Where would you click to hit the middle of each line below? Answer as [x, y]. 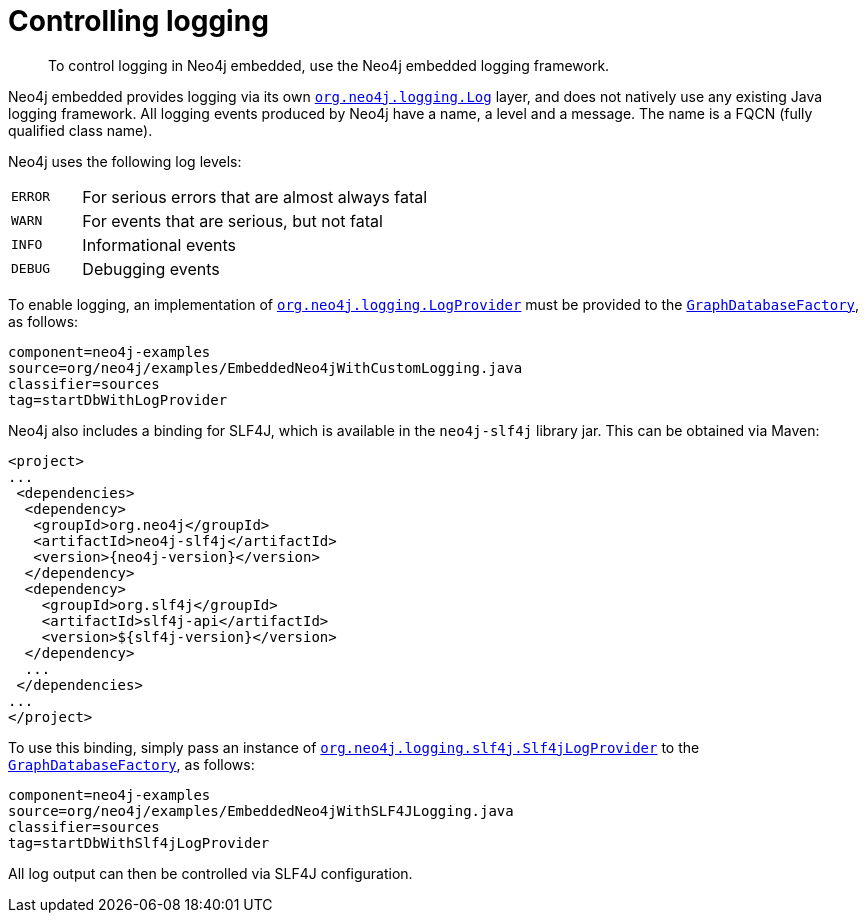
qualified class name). [80, 130]
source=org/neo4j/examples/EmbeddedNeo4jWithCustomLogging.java [265, 367]
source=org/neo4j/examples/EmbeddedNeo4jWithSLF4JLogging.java [261, 810]
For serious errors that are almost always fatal [255, 196]
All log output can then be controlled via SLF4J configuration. [210, 873]
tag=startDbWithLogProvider [118, 399]
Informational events [159, 244]
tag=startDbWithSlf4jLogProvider [139, 842]
